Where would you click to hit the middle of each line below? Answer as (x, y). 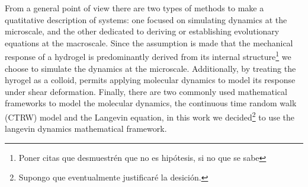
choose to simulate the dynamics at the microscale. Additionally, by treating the (150, 68)
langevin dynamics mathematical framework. (86, 129)
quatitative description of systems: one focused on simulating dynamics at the (146, 19)
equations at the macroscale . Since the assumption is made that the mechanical (149, 42)
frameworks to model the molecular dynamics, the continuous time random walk (151, 103)
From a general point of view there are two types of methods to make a (134, 8)
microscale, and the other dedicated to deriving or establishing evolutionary (142, 31)
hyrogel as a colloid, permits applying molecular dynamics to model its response (150, 80)
